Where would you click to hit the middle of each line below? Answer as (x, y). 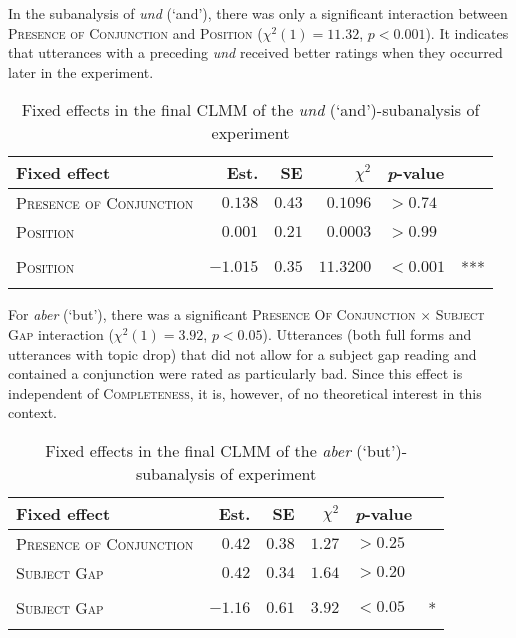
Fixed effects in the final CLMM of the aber (198, 450)
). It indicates (467, 32)
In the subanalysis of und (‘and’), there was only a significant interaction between (258, 13)
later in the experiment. (81, 71)
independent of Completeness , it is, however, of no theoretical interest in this (245, 392)
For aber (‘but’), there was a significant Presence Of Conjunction (212, 314)
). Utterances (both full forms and (367, 333)
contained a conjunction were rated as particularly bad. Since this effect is (235, 373)
